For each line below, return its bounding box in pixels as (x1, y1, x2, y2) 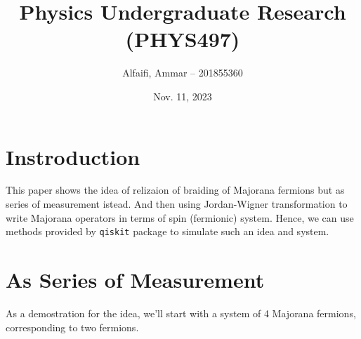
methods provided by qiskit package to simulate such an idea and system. (6, 224, 329, 239)
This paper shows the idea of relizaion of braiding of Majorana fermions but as (6, 182, 345, 197)
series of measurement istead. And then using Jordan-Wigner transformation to (6, 197, 348, 211)
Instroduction (6, 142, 140, 171)
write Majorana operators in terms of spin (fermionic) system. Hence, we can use (6, 210, 354, 225)
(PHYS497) (125, 25, 240, 53)
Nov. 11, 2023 (153, 88, 212, 103)
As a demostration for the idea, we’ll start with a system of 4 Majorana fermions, (6, 306, 356, 320)
